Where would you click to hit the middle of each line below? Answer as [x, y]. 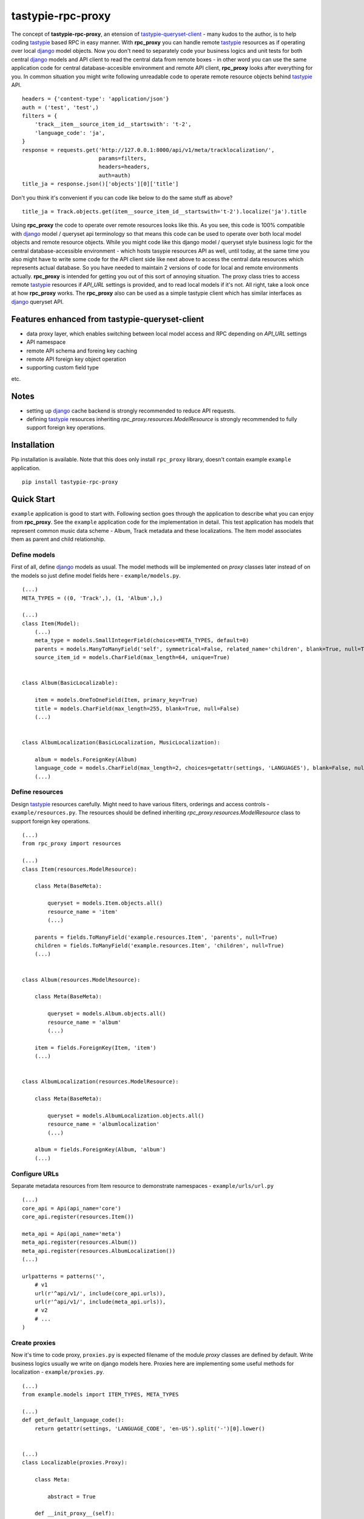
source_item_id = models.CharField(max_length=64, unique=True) [132, 657]
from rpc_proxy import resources [72, 844]
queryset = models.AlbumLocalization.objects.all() [126, 1116]
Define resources [37, 792]
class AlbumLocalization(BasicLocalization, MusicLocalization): [121, 742]
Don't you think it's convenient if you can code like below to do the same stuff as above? [122, 197]
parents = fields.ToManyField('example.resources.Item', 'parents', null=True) [156, 937]
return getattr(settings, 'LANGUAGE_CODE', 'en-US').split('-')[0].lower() [150, 1428]
